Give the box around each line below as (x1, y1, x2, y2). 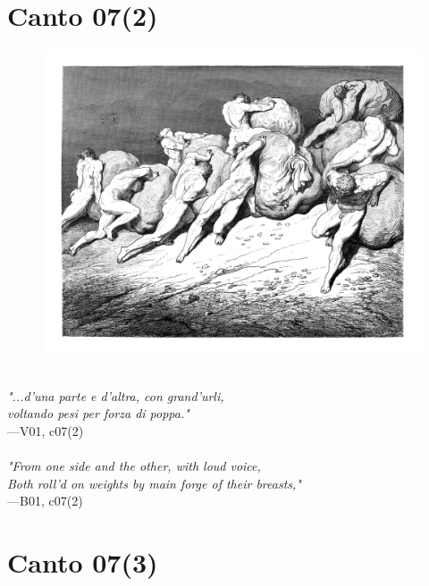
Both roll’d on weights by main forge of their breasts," (7, 473, 301, 492)
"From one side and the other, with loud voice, (7, 456, 261, 475)
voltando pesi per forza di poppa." (7, 404, 189, 423)
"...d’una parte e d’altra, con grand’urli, (7, 386, 224, 405)
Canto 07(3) (7, 544, 158, 581)
